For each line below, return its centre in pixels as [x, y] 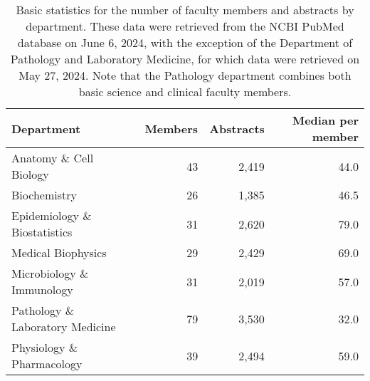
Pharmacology [47, 364]
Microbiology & [50, 273]
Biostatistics [42, 232]
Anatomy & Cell [53, 158]
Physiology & [45, 347]
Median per [325, 120]
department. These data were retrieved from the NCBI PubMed [185, 26]
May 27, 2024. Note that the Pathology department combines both [185, 75]
